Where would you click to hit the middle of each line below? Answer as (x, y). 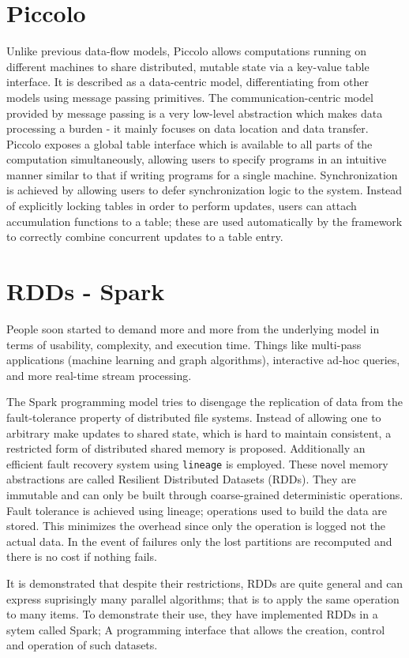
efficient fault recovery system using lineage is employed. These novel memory (197, 463)
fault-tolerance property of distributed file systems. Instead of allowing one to (194, 417)
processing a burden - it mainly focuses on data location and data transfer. (188, 128)
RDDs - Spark (86, 291)
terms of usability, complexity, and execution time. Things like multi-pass (184, 344)
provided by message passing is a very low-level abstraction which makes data (195, 113)
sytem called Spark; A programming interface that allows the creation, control (196, 629)
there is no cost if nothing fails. (82, 556)
